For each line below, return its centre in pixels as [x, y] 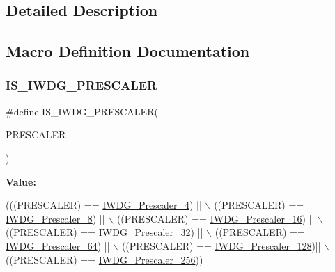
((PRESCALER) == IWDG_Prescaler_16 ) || [216, 218]
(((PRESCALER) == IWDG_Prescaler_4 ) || [104, 205]
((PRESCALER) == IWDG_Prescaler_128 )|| [221, 245]
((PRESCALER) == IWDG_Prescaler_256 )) [104, 259]
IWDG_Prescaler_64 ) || [58, 245]
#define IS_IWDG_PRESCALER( [82, 111]
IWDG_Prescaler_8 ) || [55, 218]
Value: [21, 181]
